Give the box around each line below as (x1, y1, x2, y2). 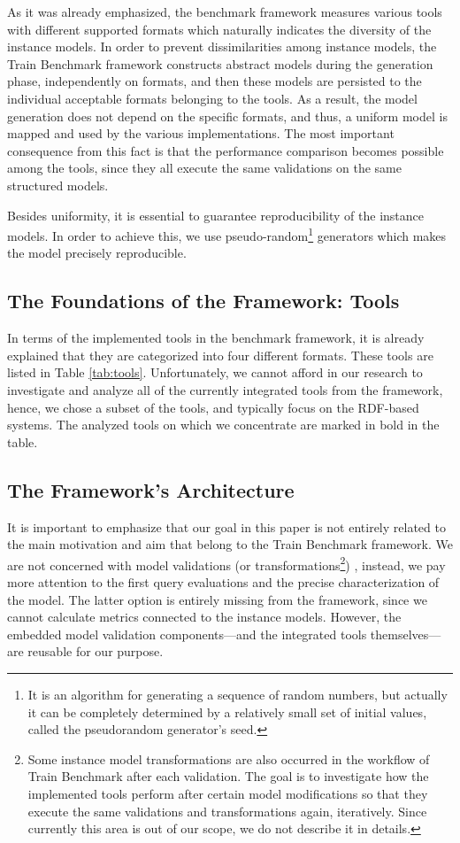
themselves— (370, 624, 441, 643)
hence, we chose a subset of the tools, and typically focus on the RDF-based (7, 398, 419, 416)
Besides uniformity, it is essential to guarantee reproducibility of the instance (7, 205, 424, 224)
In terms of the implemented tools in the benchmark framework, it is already (7, 329, 425, 347)
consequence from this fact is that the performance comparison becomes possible (7, 141, 444, 159)
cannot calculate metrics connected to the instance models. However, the (7, 607, 402, 626)
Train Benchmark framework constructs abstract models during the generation (7, 54, 433, 73)
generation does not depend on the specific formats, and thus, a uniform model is (7, 106, 448, 125)
